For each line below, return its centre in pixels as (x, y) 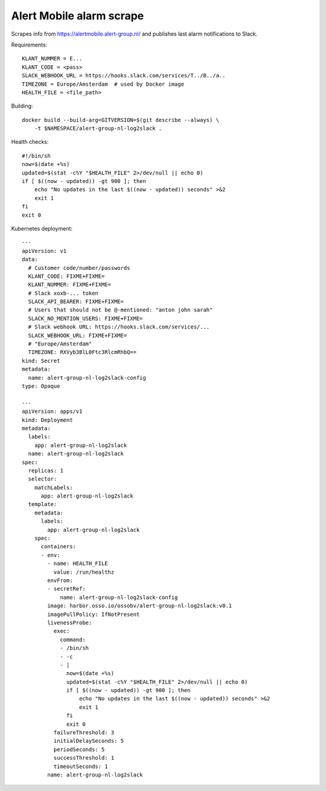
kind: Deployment (47, 420)
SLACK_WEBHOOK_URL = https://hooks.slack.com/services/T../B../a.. (124, 76)
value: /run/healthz (84, 572)
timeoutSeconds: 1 (81, 766)
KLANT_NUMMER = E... (52, 59)
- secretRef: (66, 589)
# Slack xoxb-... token (63, 293)
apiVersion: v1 (44, 251)
